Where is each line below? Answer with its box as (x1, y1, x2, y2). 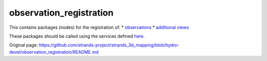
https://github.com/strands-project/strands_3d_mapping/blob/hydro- (39, 42, 179, 48)
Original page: (9, 42, 38, 48)
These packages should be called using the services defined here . (9, 33, 145, 39)
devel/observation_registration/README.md (9, 49, 99, 55)
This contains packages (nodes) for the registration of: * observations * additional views (9, 24, 189, 30)
